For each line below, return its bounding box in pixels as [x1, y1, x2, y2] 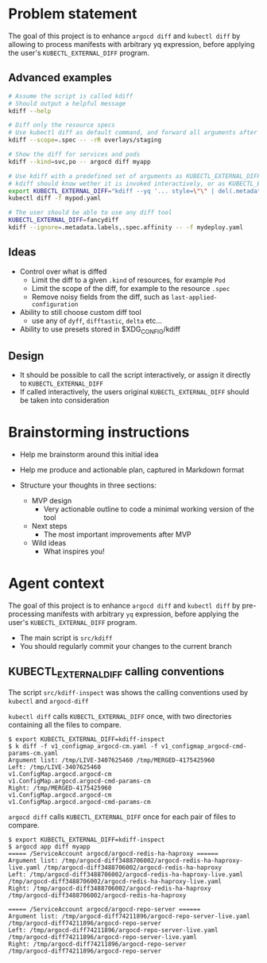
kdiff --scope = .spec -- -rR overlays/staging [8, 136, 161, 144]
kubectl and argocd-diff [8, 697, 89, 706]
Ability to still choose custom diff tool [19, 307, 141, 316]
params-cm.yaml [8, 749, 59, 758]
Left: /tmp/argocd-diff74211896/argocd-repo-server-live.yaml [8, 926, 219, 934]
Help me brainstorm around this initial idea [19, 450, 159, 460]
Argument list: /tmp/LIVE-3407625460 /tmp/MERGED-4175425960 [8, 756, 215, 764]
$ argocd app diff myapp [8, 843, 91, 851]
